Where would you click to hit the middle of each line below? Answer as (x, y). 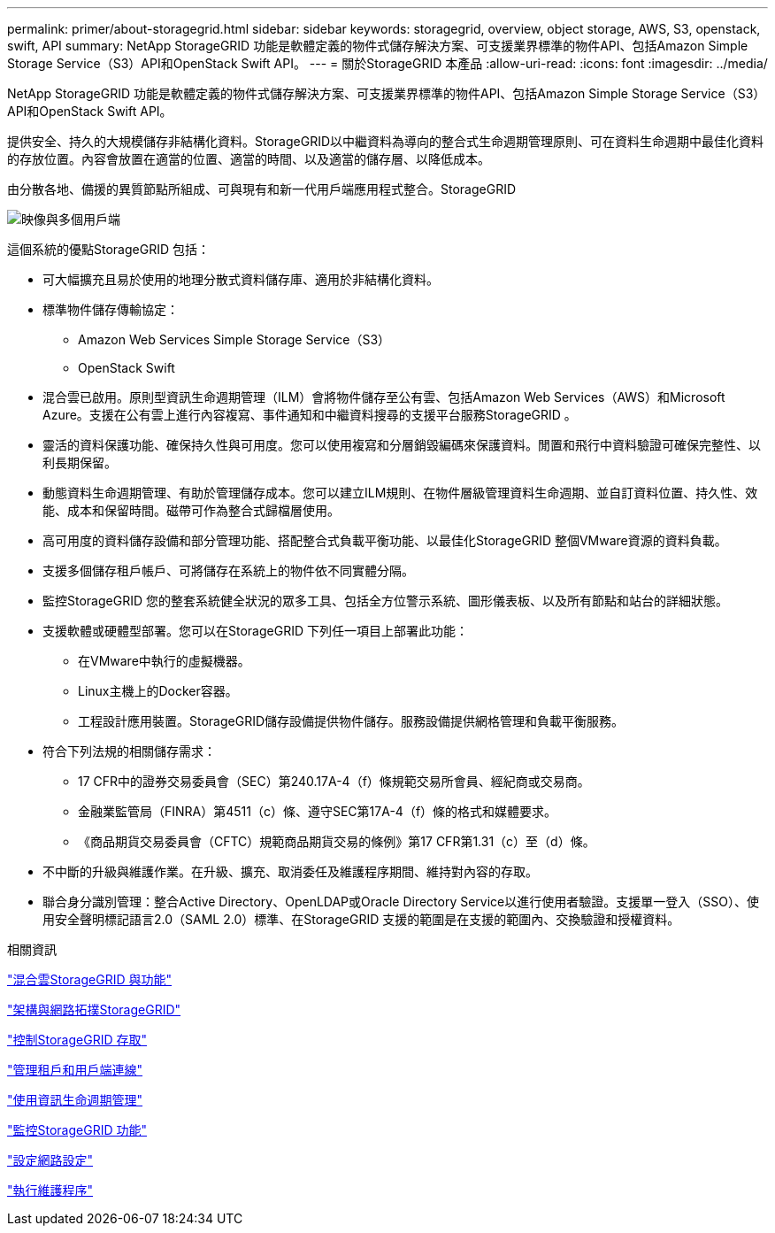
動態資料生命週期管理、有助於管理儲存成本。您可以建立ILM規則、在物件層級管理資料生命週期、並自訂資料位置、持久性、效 (400, 493)
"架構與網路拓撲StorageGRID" (94, 1010)
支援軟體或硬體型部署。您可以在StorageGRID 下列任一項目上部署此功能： (255, 631)
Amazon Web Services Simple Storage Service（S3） (234, 339)
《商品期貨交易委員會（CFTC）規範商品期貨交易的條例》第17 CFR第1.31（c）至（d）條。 (337, 841)
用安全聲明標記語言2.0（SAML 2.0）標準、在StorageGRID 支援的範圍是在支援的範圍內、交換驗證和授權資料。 (361, 919)
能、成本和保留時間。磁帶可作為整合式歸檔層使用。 (191, 510)
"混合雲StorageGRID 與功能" (89, 979)
